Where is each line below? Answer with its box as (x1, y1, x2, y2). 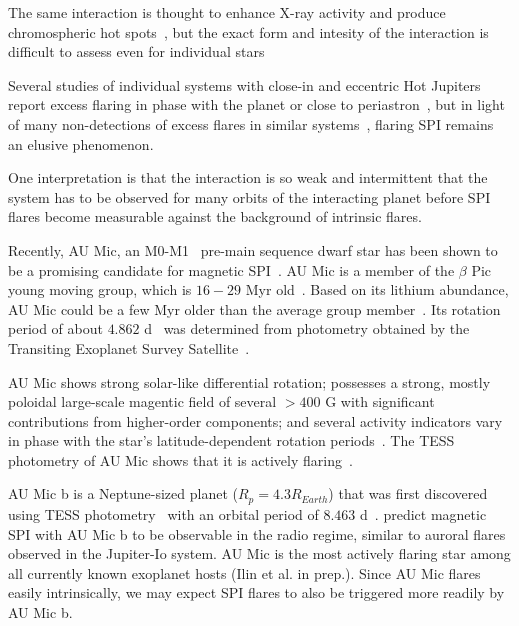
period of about (8, 318, 103, 339)
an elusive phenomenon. (8, 133, 154, 154)
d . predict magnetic (360, 503, 487, 524)
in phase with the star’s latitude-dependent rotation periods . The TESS (8, 430, 455, 451)
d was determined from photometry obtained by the (144, 318, 470, 339)
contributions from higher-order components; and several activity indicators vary (8, 410, 503, 431)
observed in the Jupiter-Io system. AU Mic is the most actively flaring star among (8, 543, 511, 564)
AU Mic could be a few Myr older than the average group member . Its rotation (8, 298, 501, 319)
